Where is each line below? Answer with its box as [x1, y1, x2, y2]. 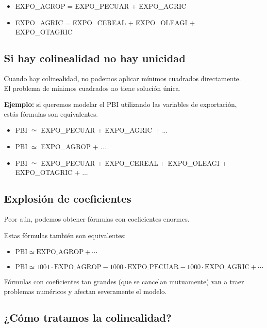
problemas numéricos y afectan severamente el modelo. [4, 286, 167, 296]
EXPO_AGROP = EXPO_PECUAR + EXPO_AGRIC [15, 1, 186, 11]
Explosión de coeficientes [4, 191, 132, 206]
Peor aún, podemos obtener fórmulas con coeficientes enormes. [4, 213, 190, 224]
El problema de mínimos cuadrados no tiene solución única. [4, 83, 181, 93]
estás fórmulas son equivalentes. [4, 108, 98, 119]
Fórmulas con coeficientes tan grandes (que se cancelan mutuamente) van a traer [4, 276, 244, 287]
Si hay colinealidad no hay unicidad [4, 51, 186, 66]
